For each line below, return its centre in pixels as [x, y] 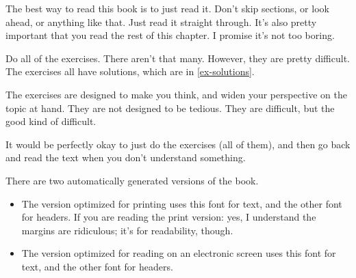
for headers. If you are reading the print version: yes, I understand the [169, 217]
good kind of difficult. [51, 121]
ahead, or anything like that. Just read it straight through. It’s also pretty [161, 22]
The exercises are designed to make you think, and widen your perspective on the [176, 94]
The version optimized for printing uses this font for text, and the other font [182, 203]
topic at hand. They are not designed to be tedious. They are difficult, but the [170, 108]
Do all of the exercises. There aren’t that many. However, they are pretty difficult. [178, 58]
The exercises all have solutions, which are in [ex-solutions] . [130, 71]
